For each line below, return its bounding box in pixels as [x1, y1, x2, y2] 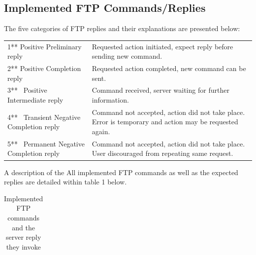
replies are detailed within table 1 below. [4, 177, 127, 187]
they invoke [6, 241, 41, 252]
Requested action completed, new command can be [92, 63, 246, 73]
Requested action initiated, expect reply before [92, 41, 233, 51]
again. [92, 126, 110, 137]
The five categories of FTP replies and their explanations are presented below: [4, 23, 240, 34]
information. [92, 95, 129, 105]
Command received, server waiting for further [92, 85, 229, 95]
